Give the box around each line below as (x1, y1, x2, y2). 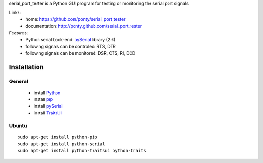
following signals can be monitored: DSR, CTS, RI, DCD (25, 50, 136, 56)
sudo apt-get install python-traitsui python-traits (18, 148, 146, 153)
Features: (9, 30, 28, 36)
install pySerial (33, 103, 63, 109)
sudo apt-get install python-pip (18, 134, 97, 140)
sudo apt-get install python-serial (18, 141, 105, 147)
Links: (9, 10, 21, 16)
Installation (9, 63, 44, 71)
